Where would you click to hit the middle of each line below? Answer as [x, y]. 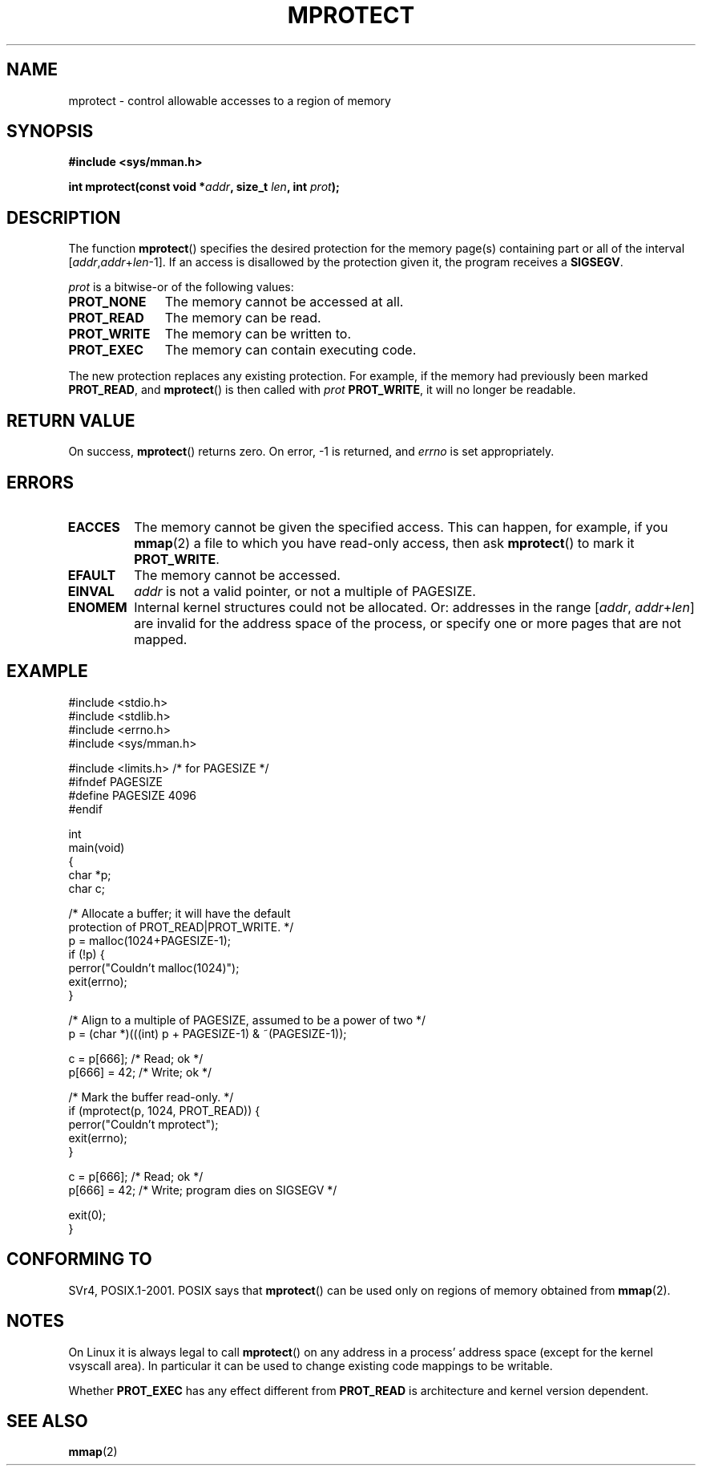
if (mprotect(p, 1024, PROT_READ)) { [164, 1110]
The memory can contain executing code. [290, 350]
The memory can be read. [243, 318]
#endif [85, 809]
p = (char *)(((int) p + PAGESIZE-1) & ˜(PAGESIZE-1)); [208, 1033]
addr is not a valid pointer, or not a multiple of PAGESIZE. [305, 591]
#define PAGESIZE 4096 [133, 795]
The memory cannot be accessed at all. [284, 302]
